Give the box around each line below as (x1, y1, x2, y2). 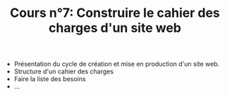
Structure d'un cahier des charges (13, 67, 114, 76)
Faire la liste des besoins (13, 75, 86, 83)
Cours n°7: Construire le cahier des (10, 5, 220, 21)
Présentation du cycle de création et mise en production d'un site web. (13, 60, 220, 68)
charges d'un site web (48, 20, 182, 36)
